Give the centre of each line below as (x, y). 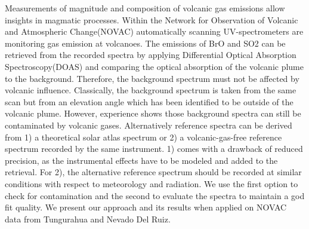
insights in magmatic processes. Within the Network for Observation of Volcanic (152, 19)
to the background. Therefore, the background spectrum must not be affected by (152, 78)
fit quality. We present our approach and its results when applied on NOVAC (146, 207)
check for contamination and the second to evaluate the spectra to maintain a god (155, 195)
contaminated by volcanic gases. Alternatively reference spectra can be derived (149, 125)
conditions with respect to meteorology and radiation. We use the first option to (152, 183)
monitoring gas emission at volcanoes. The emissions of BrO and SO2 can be (145, 43)
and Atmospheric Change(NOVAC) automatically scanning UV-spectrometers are (154, 31)
